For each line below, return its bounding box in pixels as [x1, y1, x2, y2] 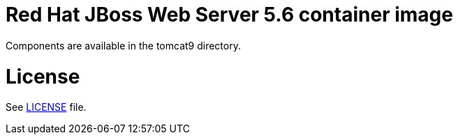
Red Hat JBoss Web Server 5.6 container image [6, 3, 453, 26]
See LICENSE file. [6, 101, 87, 114]
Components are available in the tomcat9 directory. [6, 39, 241, 52]
